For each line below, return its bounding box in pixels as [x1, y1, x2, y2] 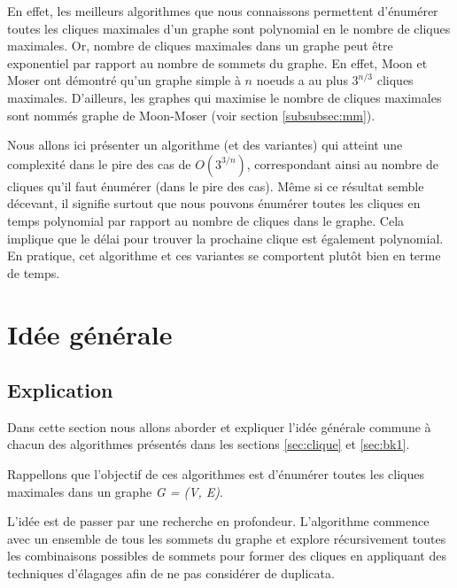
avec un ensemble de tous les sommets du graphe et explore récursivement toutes [7, 529, 446, 547]
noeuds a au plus [256, 71, 348, 89]
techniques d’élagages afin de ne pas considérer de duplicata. [7, 564, 335, 583]
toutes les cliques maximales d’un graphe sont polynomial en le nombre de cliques [7, 19, 451, 37]
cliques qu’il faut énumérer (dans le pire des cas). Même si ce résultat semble [7, 176, 424, 195]
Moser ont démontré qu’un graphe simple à [7, 71, 241, 89]
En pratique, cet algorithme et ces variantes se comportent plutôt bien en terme [7, 246, 441, 265]
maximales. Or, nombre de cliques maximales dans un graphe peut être [7, 36, 393, 55]
